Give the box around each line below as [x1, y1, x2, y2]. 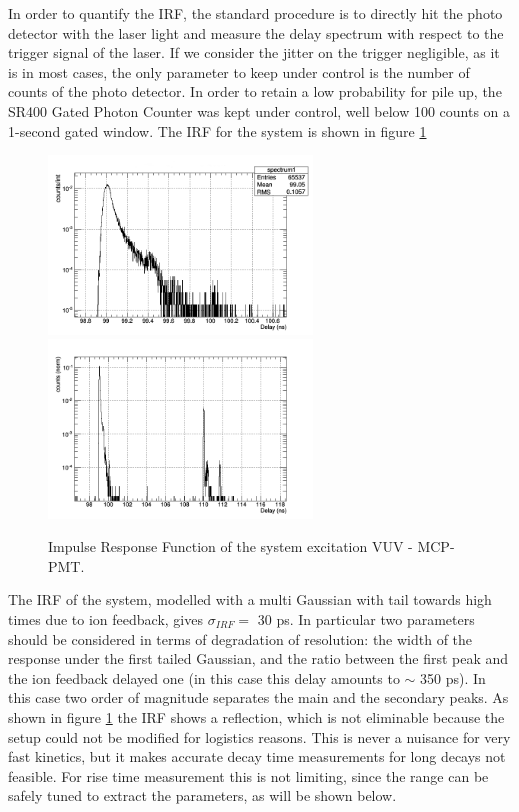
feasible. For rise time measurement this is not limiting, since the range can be [8, 765, 489, 786]
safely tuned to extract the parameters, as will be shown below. [8, 785, 397, 806]
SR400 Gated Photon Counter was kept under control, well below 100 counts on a [8, 100, 511, 121]
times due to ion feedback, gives [8, 608, 203, 629]
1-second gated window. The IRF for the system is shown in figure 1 [8, 120, 427, 141]
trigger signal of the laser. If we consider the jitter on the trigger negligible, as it [8, 42, 500, 63]
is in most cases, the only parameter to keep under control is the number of [8, 61, 470, 82]
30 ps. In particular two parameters [257, 608, 475, 629]
